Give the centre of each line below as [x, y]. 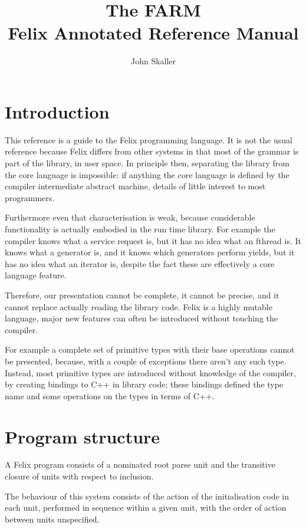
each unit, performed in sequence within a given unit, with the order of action [146, 507]
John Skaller [153, 61]
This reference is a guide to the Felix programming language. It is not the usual [149, 139]
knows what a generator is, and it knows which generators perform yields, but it [150, 252]
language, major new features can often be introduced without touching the [142, 318]
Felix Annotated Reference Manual [153, 33]
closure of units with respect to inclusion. [79, 476]
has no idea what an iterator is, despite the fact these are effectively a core [140, 263]
